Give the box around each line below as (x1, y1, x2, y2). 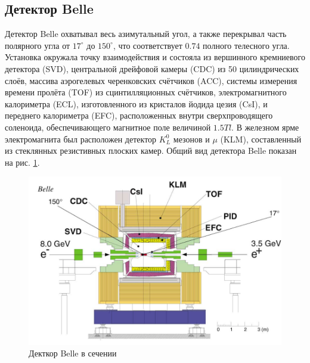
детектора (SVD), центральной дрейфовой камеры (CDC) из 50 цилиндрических (5, 62, 299, 75)
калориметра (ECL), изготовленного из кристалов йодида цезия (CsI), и (5, 97, 268, 110)
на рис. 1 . (5, 156, 40, 168)
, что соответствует (113, 39, 182, 51)
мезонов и (173, 132, 210, 145)
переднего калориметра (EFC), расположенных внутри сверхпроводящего (5, 109, 273, 122)
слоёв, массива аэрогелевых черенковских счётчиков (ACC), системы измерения (5, 74, 297, 86)
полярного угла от (5, 39, 70, 51)
